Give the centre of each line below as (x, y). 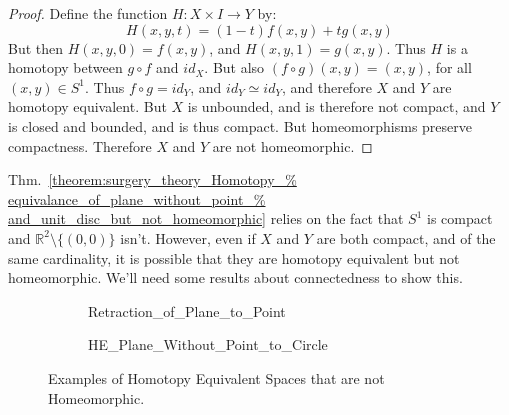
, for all (449, 67)
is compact (460, 218)
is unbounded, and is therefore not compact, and (336, 106)
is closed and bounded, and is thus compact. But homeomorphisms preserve (240, 125)
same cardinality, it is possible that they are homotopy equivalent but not (234, 257)
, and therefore (326, 86)
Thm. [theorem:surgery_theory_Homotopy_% (152, 179)
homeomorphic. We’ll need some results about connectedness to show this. (235, 277)
